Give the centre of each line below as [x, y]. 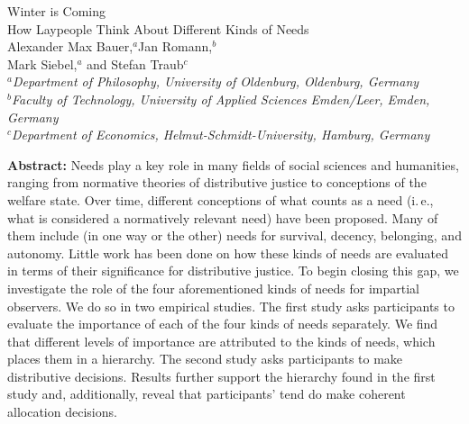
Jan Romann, [175, 46]
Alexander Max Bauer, [70, 46]
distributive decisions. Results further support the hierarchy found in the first [221, 376]
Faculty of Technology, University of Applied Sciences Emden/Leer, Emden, [221, 99]
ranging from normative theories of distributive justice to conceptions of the [217, 182]
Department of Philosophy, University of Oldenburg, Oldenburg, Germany [216, 81]
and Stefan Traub [135, 63]
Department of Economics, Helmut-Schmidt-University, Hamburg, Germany [221, 135]
